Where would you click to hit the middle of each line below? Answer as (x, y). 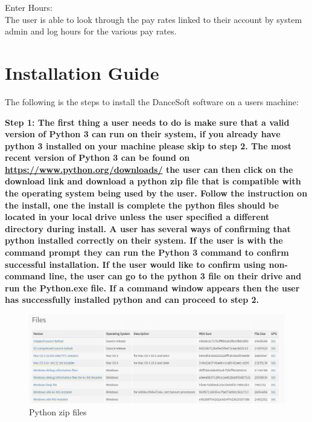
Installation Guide (82, 72)
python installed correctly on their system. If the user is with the (144, 240)
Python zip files (58, 411)
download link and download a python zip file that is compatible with (153, 181)
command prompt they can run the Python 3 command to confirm (147, 252)
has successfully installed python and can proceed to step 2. (132, 300)
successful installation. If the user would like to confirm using (135, 264)
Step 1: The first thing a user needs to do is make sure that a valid (147, 122)
